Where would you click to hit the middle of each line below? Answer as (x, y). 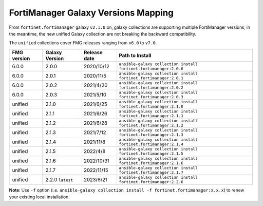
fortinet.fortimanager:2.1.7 (151, 172)
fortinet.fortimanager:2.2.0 (151, 182)
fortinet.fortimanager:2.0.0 (151, 68)
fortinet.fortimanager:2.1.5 (151, 153)
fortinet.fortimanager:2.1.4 (151, 144)
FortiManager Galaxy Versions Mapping (91, 13)
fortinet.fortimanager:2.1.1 (151, 116)
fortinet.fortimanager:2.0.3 (151, 97)
